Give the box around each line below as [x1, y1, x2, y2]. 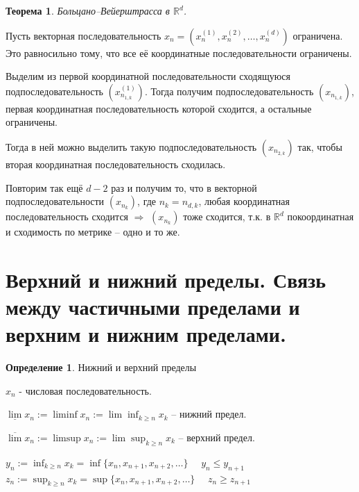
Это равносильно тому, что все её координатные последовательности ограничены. [6, 45, 352, 60]
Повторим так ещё [6, 180, 83, 195]
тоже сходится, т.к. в [183, 209, 271, 224]
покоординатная [287, 209, 354, 224]
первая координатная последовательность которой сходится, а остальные [6, 101, 312, 115]
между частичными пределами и [6, 293, 300, 321]
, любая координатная [198, 194, 290, 208]
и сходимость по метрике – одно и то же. [6, 224, 180, 239]
